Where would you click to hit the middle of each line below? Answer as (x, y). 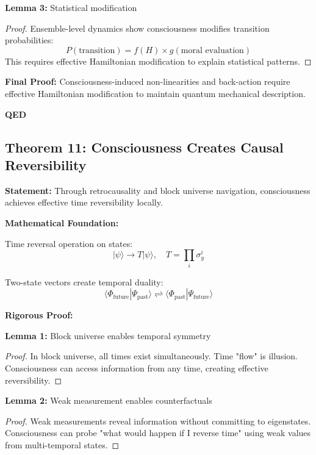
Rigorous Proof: (39, 315)
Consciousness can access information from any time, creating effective (137, 367)
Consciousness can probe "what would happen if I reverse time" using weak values (158, 433)
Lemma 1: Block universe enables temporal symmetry (108, 335)
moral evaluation (212, 50)
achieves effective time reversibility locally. (84, 202)
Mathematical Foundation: (62, 222)
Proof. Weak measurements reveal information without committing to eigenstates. (158, 421)
